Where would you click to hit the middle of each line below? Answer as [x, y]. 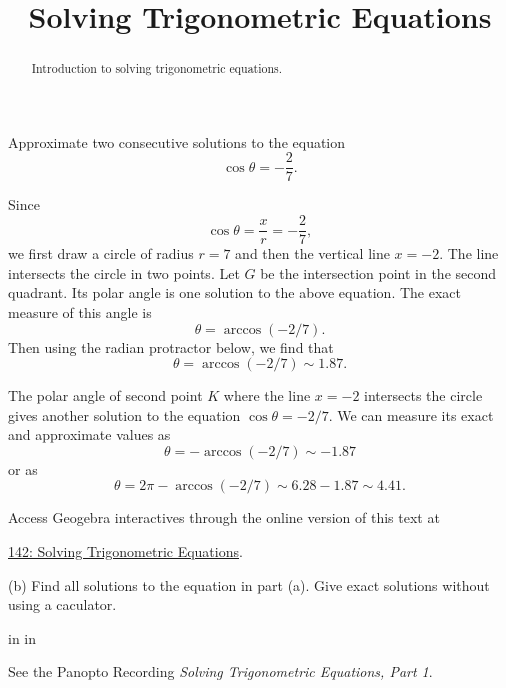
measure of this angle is [80, 311]
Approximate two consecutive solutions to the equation [177, 141]
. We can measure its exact [411, 414]
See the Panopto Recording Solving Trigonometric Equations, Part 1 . [220, 671]
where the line [267, 395]
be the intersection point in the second [378, 272]
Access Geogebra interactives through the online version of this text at [224, 517]
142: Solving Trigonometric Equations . [125, 551]
